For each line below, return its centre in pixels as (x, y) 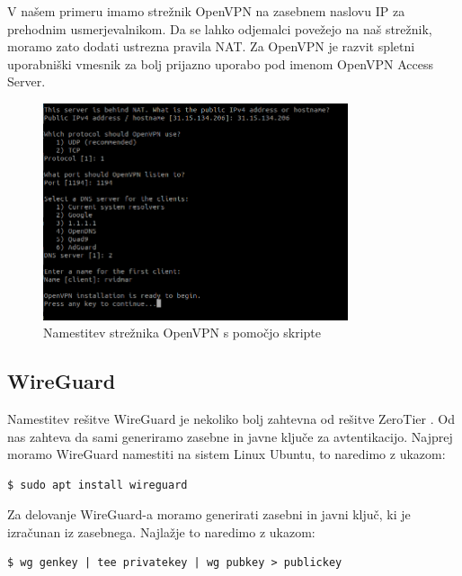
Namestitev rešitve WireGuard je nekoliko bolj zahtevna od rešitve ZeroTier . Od (231, 418)
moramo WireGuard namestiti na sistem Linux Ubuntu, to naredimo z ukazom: (227, 454)
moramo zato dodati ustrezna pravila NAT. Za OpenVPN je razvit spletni (211, 46)
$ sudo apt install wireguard (98, 485)
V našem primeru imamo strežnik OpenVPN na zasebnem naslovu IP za (206, 11)
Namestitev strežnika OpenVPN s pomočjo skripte (182, 333)
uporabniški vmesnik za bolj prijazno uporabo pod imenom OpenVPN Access (220, 63)
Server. (27, 81)
